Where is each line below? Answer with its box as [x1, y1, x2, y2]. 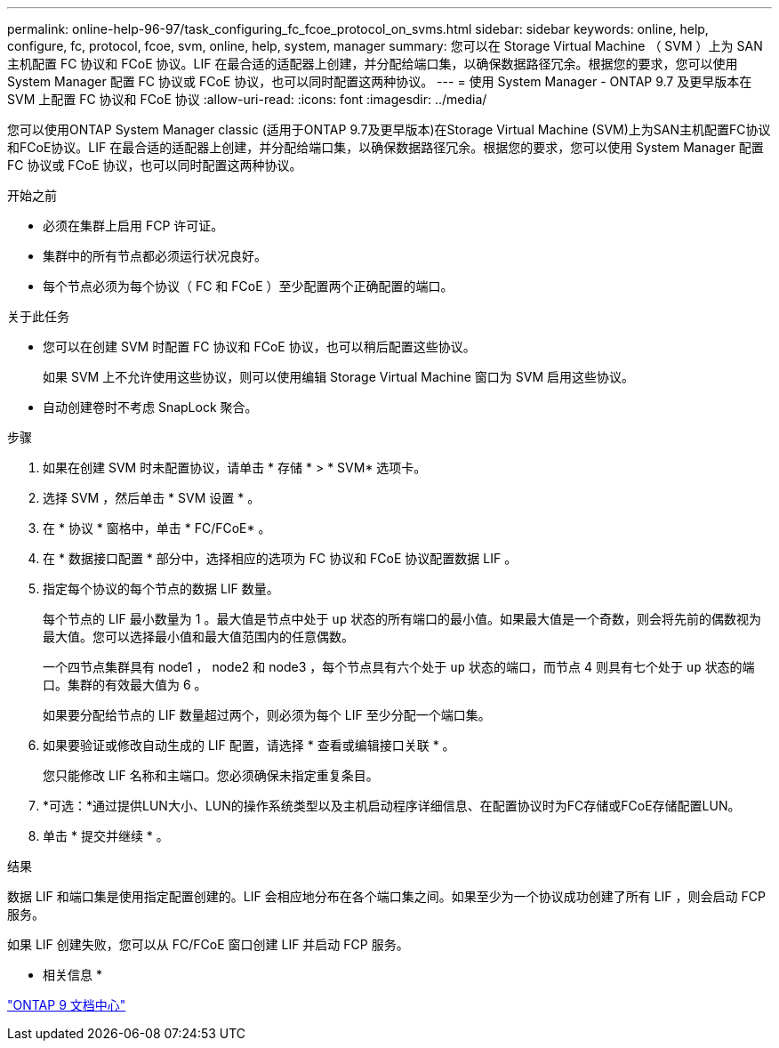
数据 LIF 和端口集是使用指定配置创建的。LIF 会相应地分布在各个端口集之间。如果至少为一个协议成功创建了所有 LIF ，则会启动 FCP [7, 889, 766, 904]
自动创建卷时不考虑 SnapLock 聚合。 [43, 399, 258, 415]
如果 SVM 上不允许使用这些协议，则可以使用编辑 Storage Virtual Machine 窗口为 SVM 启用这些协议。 [43, 369, 635, 384]
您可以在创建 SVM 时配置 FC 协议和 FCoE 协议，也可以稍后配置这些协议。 [43, 339, 476, 354]
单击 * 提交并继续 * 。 [43, 828, 169, 843]
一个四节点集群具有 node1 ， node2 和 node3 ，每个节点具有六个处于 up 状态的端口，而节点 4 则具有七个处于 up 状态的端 [43, 659, 755, 674]
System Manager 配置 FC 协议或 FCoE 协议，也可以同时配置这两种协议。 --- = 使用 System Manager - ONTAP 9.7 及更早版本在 [7, 74, 752, 89]
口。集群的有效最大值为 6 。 [43, 677, 207, 692]
